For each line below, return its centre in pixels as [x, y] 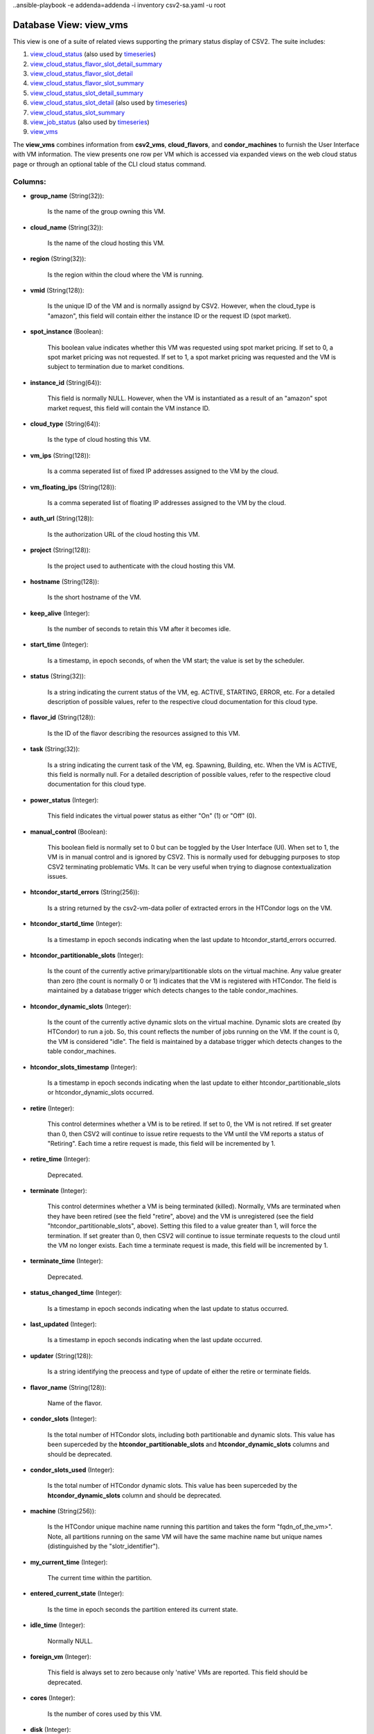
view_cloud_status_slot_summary [78, 112]
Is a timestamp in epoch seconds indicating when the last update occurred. [155, 1340]
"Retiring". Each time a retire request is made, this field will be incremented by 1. [162, 1143]
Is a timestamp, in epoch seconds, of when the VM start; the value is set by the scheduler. [176, 660]
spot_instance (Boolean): [67, 332]
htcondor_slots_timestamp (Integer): [84, 1067]
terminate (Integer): [59, 1191]
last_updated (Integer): [63, 1324]
